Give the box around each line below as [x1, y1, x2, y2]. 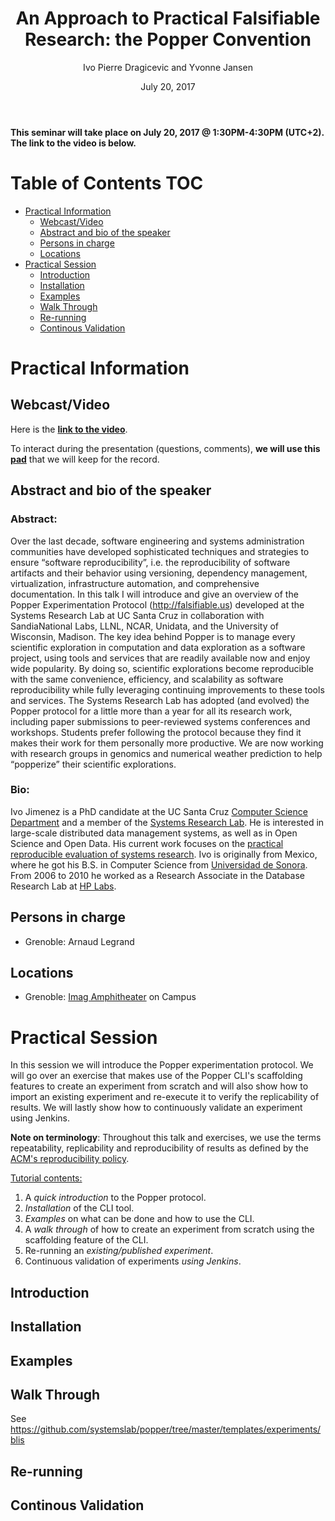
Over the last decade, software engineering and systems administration [10, 535, 305, 547]
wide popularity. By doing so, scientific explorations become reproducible [10, 662, 315, 674]
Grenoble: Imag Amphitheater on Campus [24, 991, 197, 1003]
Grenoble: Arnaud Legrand [24, 935, 135, 947]
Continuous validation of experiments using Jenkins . [24, 1255, 242, 1267]
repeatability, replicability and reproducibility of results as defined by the [10, 1142, 310, 1154]
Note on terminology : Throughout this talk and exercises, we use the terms [10, 1132, 322, 1144]
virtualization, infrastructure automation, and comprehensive [10, 577, 260, 589]
